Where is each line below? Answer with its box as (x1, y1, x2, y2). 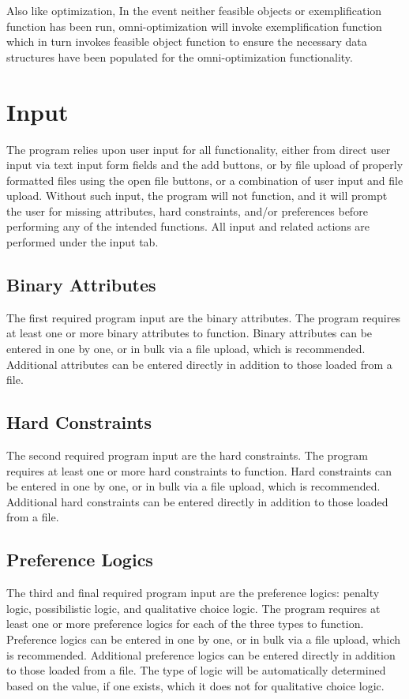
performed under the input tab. (6, 234, 159, 250)
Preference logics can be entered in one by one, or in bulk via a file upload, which (6, 630, 400, 647)
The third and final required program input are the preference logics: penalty (6, 584, 380, 601)
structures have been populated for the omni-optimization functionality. (6, 48, 353, 65)
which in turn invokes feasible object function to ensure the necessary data (6, 33, 367, 50)
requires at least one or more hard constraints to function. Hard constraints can (6, 462, 392, 479)
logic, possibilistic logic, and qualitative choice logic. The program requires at (6, 599, 381, 616)
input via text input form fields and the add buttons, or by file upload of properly (6, 156, 403, 173)
